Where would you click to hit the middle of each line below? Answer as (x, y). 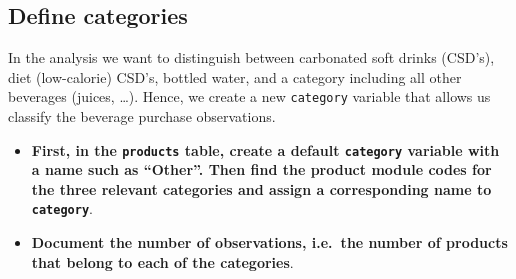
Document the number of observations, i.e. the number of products (269, 242)
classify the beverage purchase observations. (142, 116)
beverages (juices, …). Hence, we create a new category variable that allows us (249, 96)
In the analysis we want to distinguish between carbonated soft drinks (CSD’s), (251, 57)
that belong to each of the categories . (162, 261)
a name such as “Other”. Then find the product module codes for (261, 169)
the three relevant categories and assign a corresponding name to (261, 188)
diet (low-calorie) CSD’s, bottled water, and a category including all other (235, 76)
